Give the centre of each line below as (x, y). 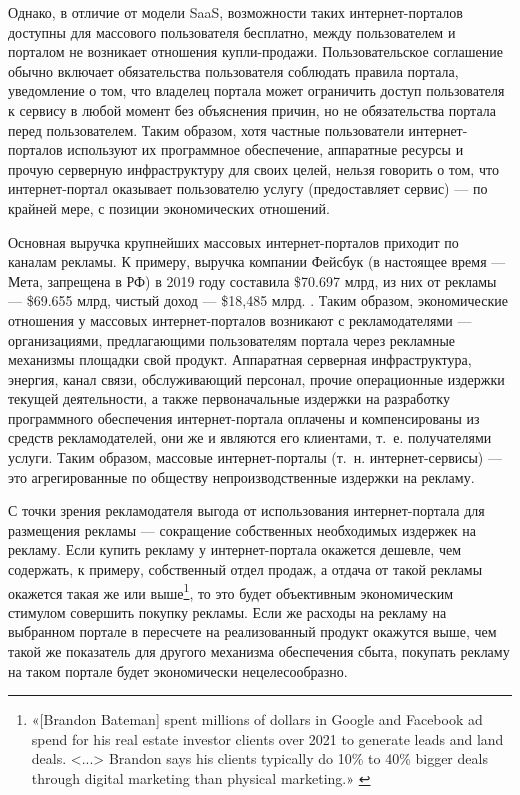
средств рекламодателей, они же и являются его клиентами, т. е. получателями (250, 437)
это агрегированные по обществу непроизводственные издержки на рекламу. (241, 476)
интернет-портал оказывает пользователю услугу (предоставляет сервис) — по (248, 188)
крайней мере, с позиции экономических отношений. (169, 207)
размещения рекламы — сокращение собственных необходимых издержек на (242, 529)
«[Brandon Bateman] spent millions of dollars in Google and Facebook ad (257, 719)
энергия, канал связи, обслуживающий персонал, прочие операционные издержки (256, 378)
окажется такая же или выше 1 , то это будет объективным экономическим (231, 591)
